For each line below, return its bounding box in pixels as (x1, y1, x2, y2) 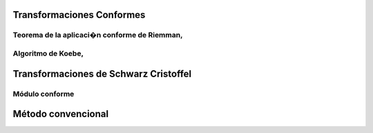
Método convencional (12, 108, 109, 120)
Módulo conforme (12, 89, 75, 99)
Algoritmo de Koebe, (12, 48, 84, 58)
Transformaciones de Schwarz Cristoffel (12, 68, 192, 79)
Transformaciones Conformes (12, 9, 146, 21)
